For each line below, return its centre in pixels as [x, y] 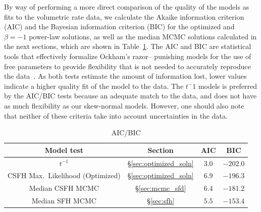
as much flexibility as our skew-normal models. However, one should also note [124, 105]
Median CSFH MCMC [64, 188]
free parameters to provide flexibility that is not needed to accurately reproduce [127, 66]
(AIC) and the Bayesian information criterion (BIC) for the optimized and [119, 26]
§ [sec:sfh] [161, 201]
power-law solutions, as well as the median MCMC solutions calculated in [143, 36]
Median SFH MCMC [64, 201]
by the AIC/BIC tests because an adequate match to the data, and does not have [130, 96]
